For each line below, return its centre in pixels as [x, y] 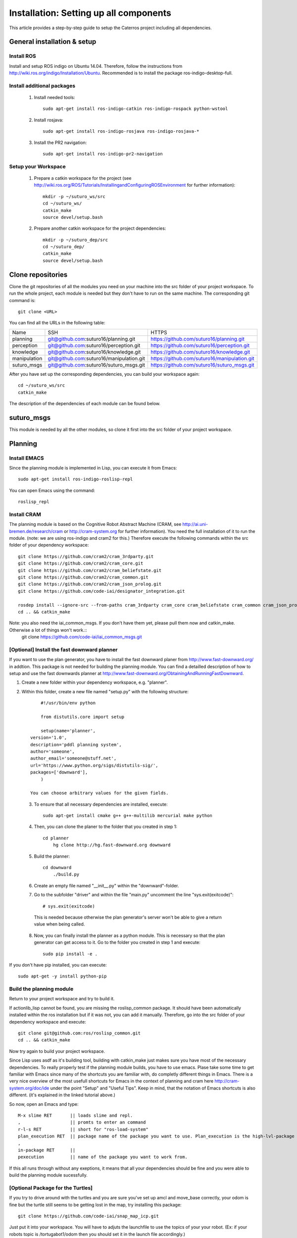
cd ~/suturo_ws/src [42, 386]
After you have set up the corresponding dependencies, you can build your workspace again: [104, 374]
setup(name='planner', [68, 731]
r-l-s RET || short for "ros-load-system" [83, 1129]
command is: [22, 300]
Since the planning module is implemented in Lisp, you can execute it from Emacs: [93, 467]
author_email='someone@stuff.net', [74, 758]
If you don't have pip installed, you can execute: [58, 965]
